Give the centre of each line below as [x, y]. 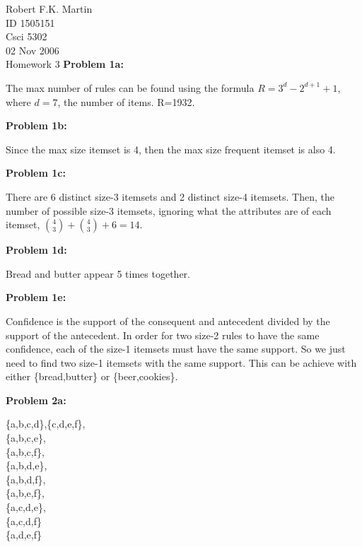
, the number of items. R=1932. [126, 101]
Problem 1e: [36, 297]
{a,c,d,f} [24, 520]
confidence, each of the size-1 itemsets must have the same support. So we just [176, 349]
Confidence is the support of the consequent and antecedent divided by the [168, 320]
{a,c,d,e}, [26, 507]
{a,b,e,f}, [25, 493]
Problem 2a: [36, 400]
